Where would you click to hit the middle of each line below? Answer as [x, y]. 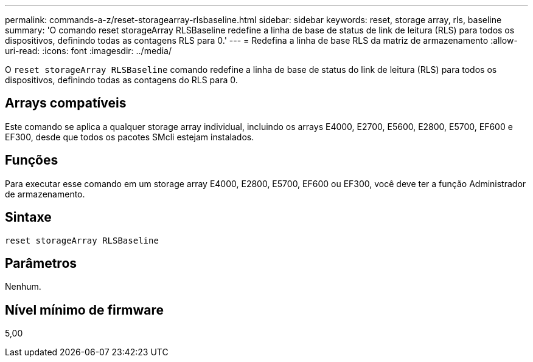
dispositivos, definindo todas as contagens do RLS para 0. [121, 80]
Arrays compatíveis [66, 103]
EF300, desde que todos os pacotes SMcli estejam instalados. [130, 137]
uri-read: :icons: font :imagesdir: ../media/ [88, 51]
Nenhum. [23, 287]
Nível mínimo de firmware [85, 310]
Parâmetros [41, 263]
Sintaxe [28, 217]
